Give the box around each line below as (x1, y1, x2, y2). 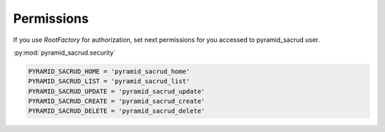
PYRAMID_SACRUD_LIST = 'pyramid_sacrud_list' (28, 77, 190, 85)
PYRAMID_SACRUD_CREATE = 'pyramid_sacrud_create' (28, 97, 205, 106)
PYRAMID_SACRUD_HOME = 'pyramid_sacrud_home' (28, 67, 190, 75)
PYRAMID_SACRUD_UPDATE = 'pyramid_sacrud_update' (28, 87, 205, 95)
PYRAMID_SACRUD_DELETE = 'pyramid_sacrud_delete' (28, 107, 205, 115)
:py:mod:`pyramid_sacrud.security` (13, 48, 116, 57)
